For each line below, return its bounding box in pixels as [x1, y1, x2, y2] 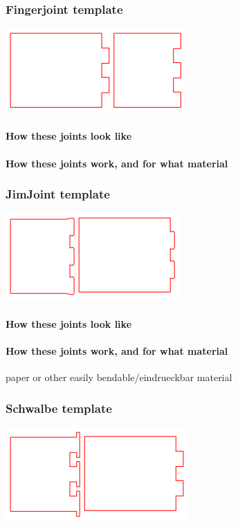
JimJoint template [6, 185, 110, 203]
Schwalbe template [6, 399, 112, 416]
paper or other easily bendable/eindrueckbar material [6, 369, 232, 384]
